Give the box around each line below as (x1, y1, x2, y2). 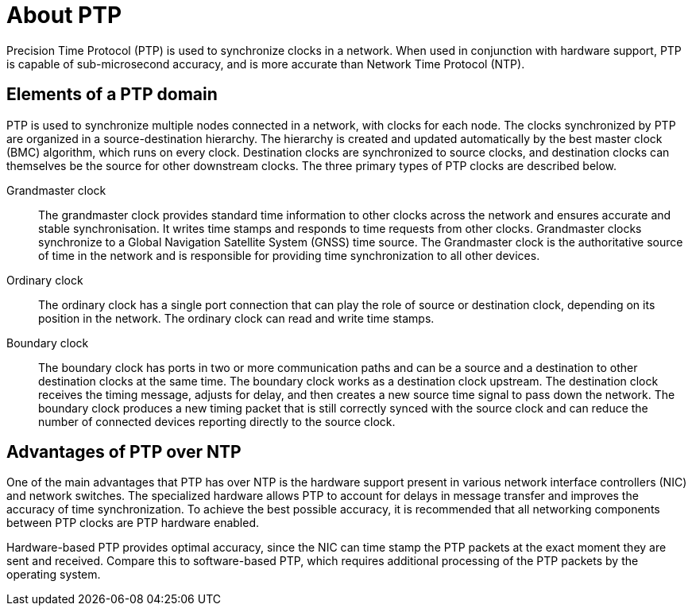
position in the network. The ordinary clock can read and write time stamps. (38, 311, 435, 325)
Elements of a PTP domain (6, 84, 218, 105)
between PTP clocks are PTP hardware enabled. (6, 516, 259, 530)
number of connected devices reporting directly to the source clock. (38, 414, 396, 428)
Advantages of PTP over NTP (6, 442, 242, 463)
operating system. (6, 567, 101, 582)
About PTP (6, 2, 122, 29)
